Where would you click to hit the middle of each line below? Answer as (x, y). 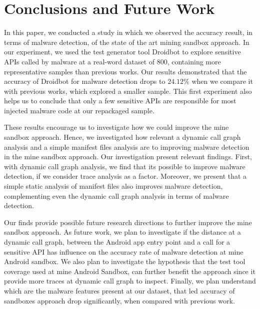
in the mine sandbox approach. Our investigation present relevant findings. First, (128, 156)
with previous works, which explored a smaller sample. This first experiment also (128, 91)
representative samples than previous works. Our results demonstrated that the (125, 71)
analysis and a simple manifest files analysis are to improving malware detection (127, 147)
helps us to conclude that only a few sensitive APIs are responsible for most (120, 101)
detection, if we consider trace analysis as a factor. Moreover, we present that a (125, 176)
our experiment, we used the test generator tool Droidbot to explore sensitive (122, 52)
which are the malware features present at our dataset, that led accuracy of (119, 290)
